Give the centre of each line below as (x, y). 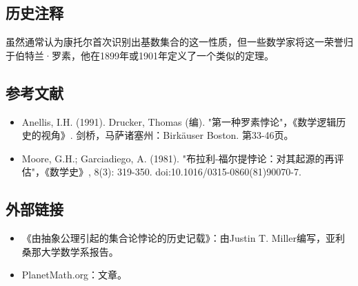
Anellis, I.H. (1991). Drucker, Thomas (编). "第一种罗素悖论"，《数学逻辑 (179, 121)
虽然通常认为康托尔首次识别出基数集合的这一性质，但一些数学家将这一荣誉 (175, 42)
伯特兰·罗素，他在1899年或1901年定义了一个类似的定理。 (144, 55)
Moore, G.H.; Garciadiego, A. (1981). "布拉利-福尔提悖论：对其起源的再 (178, 158)
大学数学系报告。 (80, 251)
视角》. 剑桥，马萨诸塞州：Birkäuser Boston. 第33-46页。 (167, 135)
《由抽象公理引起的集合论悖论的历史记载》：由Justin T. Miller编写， (173, 238)
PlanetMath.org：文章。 (74, 275)
